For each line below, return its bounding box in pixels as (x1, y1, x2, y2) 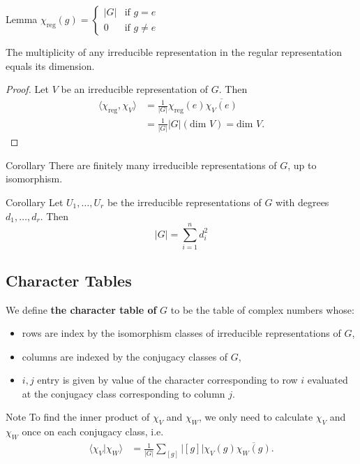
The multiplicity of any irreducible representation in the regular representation (6, 45, 342, 59)
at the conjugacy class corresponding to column (22, 386, 225, 400)
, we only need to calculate (198, 409, 313, 424)
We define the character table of (6, 302, 157, 317)
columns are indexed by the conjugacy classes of (22, 349, 228, 363)
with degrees (276, 194, 329, 209)
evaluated (307, 372, 348, 387)
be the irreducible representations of (107, 194, 262, 209)
